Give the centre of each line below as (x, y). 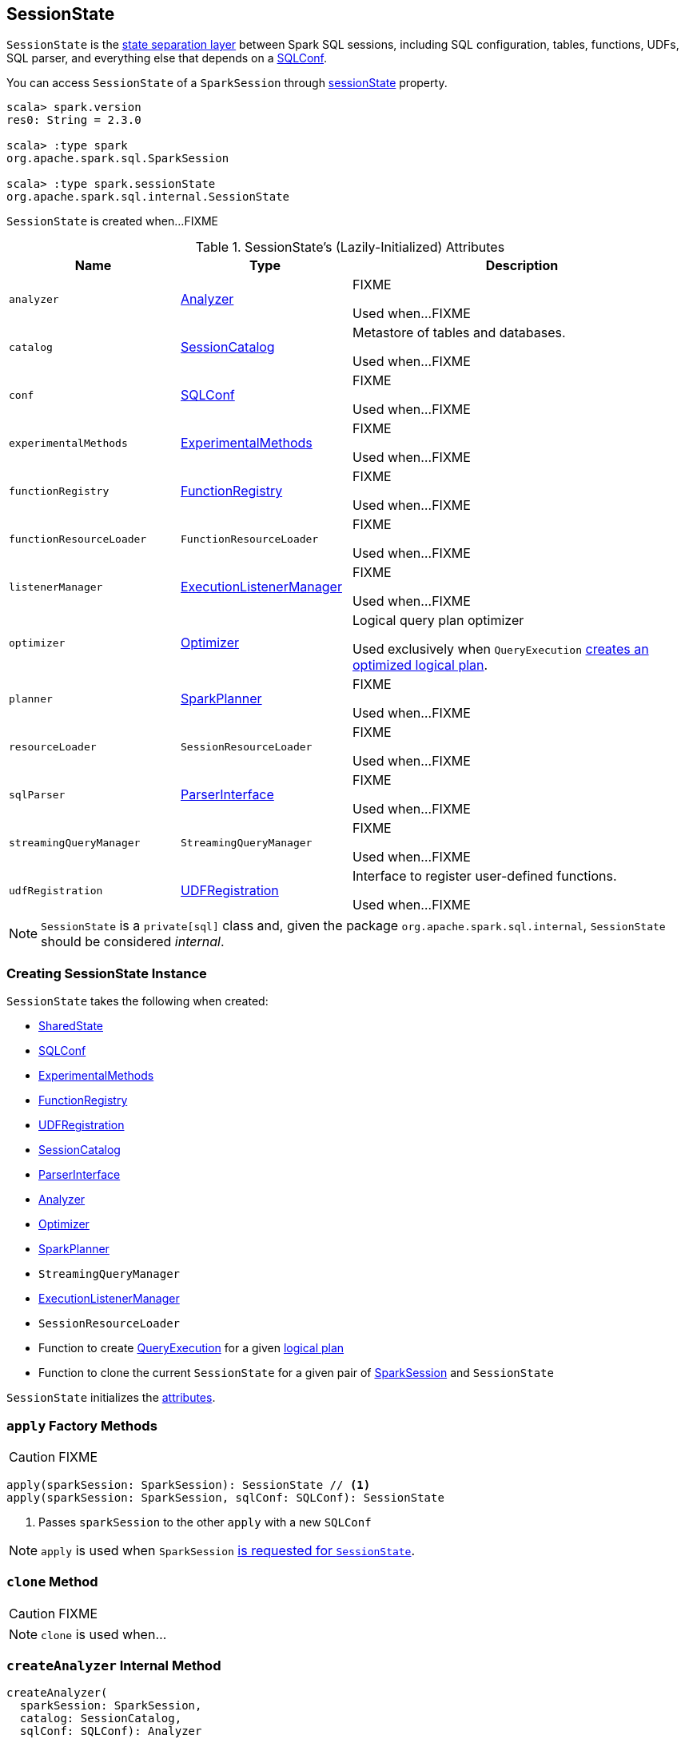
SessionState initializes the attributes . (111, 1398)
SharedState (71, 1026)
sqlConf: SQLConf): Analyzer (111, 1731)
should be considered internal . (133, 942)
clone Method (52, 1582)
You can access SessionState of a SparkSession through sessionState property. (227, 83)
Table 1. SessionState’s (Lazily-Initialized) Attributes (350, 247)
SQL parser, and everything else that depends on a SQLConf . (167, 58)
